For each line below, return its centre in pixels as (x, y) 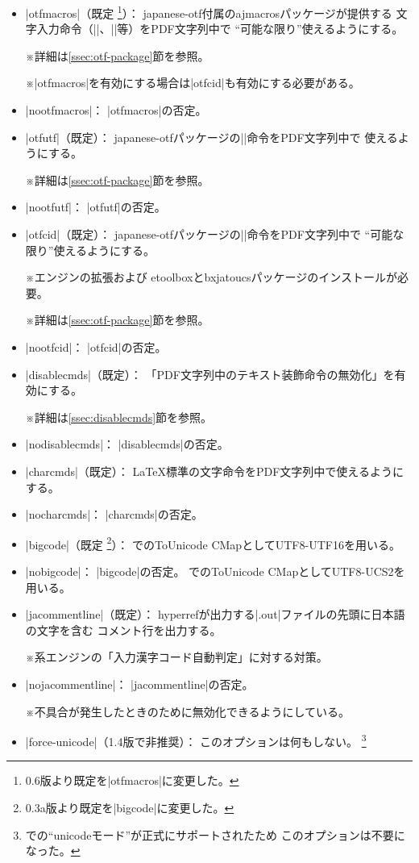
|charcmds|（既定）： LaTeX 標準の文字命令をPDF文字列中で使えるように (214, 471)
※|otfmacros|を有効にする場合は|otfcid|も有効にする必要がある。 (193, 83)
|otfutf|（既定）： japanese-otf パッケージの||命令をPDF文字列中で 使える (212, 137)
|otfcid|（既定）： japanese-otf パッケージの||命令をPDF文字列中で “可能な (215, 234)
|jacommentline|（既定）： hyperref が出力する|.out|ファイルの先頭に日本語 (215, 614)
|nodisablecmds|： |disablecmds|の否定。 (127, 444)
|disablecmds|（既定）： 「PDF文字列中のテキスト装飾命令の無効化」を (210, 374)
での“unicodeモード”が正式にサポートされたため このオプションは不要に (215, 834)
